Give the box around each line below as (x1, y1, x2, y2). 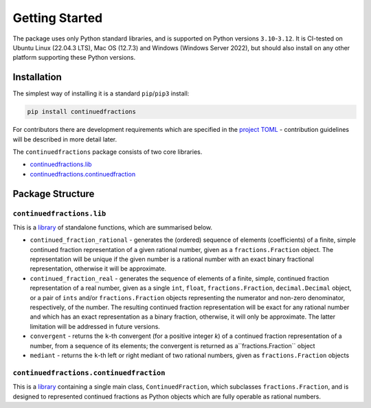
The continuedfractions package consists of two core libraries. (12, 148, 203, 156)
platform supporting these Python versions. (12, 54, 136, 62)
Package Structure (12, 188, 95, 199)
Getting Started (12, 10, 103, 25)
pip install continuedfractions (27, 108, 137, 116)
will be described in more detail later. (12, 135, 117, 144)
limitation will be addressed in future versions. (30, 322, 161, 330)
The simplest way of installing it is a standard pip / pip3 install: (12, 89, 190, 98)
